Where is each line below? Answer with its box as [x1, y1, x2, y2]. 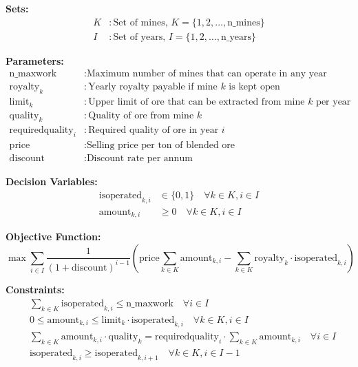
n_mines [227, 17, 260, 28]
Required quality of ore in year [88, 125, 219, 136]
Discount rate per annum [86, 154, 193, 164]
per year [316, 97, 351, 107]
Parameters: [6, 53, 64, 67]
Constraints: [6, 282, 65, 297]
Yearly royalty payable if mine [88, 82, 218, 92]
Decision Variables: [6, 174, 98, 189]
